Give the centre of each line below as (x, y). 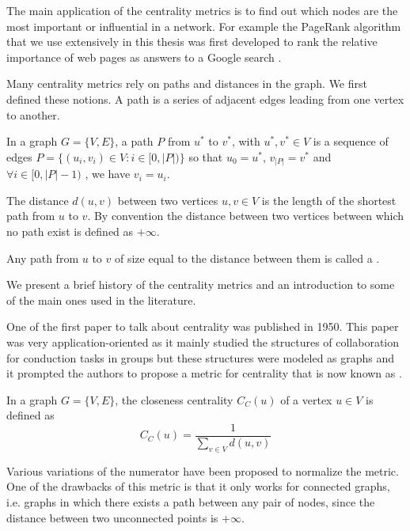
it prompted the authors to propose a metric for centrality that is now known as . (204, 373)
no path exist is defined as (70, 231)
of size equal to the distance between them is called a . (247, 258)
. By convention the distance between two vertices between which (246, 216)
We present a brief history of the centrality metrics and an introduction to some (201, 284)
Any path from (43, 258)
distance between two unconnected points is (112, 517)
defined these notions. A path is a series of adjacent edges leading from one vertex (205, 99)
